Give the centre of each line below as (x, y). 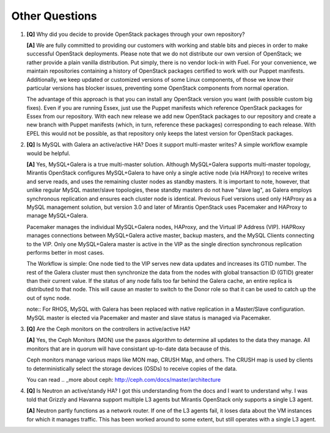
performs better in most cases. (65, 252)
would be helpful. (48, 153)
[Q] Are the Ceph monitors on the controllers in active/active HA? (108, 329)
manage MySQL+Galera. (57, 216)
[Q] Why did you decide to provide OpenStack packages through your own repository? (136, 34)
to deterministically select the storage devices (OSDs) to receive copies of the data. (132, 368)
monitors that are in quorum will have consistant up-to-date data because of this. (129, 349)
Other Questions (54, 16)
